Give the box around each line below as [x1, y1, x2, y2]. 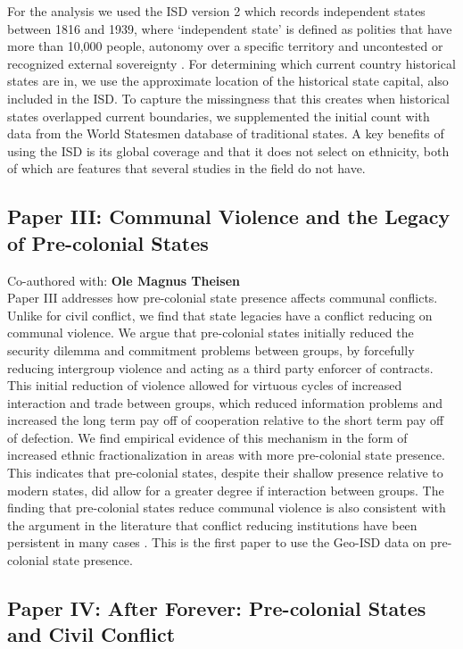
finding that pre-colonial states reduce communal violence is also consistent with [7, 498, 446, 517]
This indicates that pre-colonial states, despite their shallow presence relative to [7, 463, 443, 482]
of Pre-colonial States [7, 229, 209, 256]
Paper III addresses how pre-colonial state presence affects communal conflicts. [7, 288, 438, 307]
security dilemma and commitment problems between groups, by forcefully [7, 340, 415, 359]
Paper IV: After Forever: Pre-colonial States [7, 595, 426, 622]
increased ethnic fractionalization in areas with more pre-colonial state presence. [7, 445, 445, 464]
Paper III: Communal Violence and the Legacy [7, 203, 451, 230]
